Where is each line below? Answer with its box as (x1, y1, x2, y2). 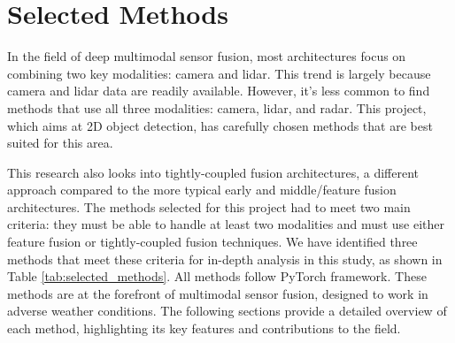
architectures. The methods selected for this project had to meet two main (7, 197, 411, 216)
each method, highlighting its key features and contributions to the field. (7, 319, 401, 338)
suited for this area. (7, 133, 113, 152)
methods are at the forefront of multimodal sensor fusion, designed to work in (7, 284, 428, 302)
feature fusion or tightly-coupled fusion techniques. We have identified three (7, 232, 418, 251)
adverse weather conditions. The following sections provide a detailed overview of (7, 301, 447, 320)
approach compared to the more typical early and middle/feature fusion (7, 180, 397, 199)
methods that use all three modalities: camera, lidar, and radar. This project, (7, 98, 427, 117)
